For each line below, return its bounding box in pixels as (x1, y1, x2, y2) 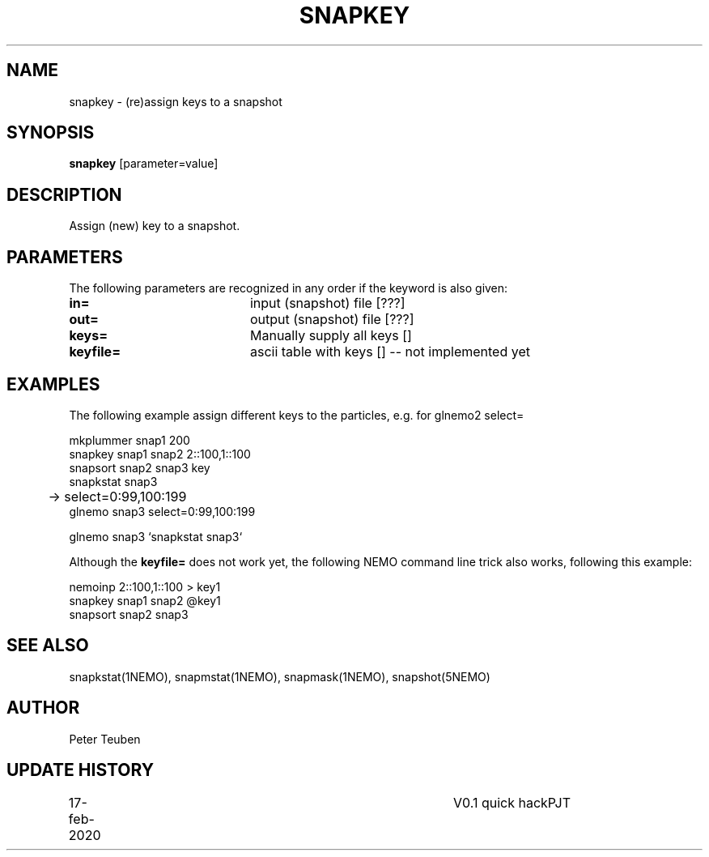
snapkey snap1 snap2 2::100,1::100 (69, 446, 251, 461)
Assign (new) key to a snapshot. (69, 219, 240, 233)
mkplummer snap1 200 (69, 433, 190, 447)
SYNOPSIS (6, 122, 95, 143)
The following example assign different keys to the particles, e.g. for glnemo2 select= (69, 407, 524, 422)
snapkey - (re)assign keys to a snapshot (69, 94, 282, 109)
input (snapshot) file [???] (249, 295, 405, 312)
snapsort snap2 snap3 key (69, 460, 210, 475)
